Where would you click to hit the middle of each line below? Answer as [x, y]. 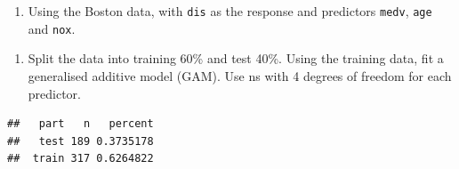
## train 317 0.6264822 [81, 159]
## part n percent [81, 124]
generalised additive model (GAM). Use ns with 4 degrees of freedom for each [240, 75]
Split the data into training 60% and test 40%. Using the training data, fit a [236, 58]
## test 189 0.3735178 [81, 141]
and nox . [52, 28]
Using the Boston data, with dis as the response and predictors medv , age [230, 11]
